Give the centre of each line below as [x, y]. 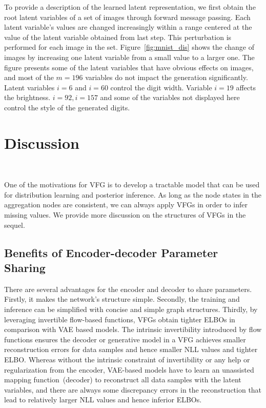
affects [246, 87]
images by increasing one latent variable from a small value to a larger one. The [129, 57]
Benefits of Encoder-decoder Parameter [111, 252]
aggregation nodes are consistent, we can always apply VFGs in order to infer [126, 205]
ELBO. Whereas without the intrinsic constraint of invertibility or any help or [127, 359]
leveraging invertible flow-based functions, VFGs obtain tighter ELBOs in [120, 319]
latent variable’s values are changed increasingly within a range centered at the [128, 27]
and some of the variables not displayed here [170, 97]
